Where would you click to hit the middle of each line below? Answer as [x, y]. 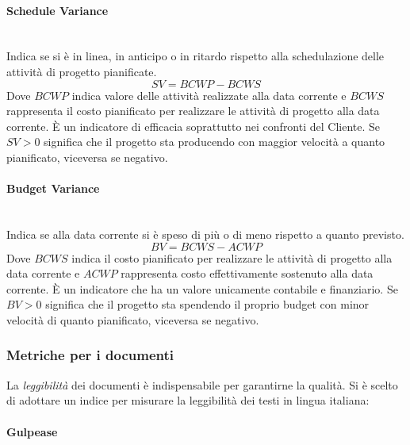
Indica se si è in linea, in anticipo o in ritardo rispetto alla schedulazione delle [195, 56]
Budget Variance [53, 188]
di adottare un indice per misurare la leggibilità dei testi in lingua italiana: [188, 400]
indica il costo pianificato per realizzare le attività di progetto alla [232, 257]
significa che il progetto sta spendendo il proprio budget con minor [207, 304]
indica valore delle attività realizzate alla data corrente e [209, 95]
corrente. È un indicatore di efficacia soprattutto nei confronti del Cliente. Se [194, 126]
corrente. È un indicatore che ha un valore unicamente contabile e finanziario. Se [202, 288]
